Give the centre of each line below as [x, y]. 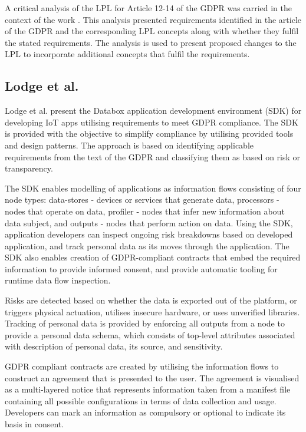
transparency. [29, 168]
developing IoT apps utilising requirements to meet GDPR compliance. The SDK [152, 122]
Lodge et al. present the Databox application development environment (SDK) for [153, 111]
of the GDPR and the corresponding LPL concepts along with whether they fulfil [152, 31]
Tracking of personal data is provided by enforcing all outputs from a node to [145, 323]
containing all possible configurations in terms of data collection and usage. [141, 400]
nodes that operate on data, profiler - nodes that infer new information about [145, 211]
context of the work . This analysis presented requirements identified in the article [153, 19]
